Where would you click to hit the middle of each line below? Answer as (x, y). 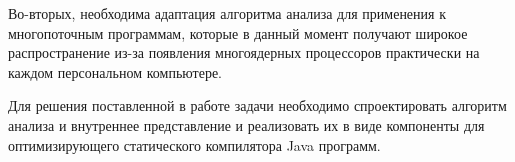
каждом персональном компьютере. (115, 71)
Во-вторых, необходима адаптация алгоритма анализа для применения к (227, 13)
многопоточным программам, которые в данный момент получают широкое (238, 32)
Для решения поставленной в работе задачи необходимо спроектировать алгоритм (257, 105)
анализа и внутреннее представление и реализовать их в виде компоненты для (246, 124)
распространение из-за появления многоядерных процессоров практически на (244, 52)
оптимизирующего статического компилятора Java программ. (194, 144)
